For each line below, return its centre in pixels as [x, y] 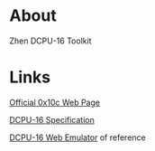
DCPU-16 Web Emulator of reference [77, 137]
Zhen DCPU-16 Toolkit [50, 41]
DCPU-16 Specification [52, 119]
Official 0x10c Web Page [55, 102]
